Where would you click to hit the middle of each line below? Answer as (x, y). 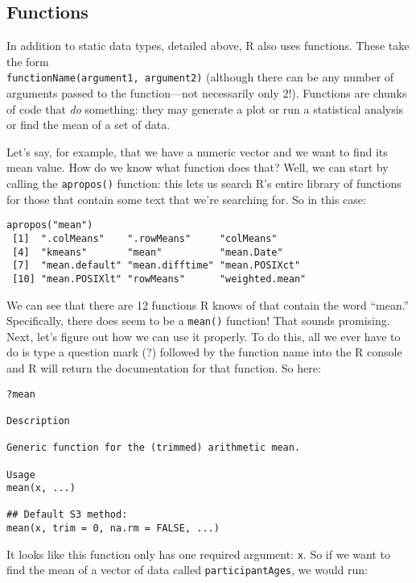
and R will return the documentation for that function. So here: (164, 367)
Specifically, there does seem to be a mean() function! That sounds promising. (198, 321)
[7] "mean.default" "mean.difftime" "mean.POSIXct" (157, 266)
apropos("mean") (50, 225)
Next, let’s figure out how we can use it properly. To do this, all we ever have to (204, 336)
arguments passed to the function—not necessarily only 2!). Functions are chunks (207, 93)
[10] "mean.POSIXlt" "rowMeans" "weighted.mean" (159, 279)
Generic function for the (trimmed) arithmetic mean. (154, 448)
